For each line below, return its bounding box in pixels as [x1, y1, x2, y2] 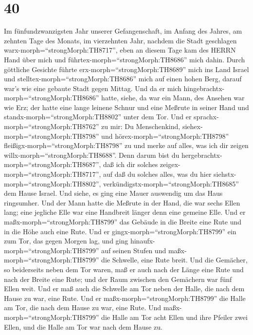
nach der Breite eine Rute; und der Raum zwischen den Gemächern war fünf [4, 274, 232, 284]
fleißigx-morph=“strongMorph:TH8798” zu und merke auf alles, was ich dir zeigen [4, 140, 249, 150]
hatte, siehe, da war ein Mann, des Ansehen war [101, 93, 245, 103]
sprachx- [194, 112, 219, 122]
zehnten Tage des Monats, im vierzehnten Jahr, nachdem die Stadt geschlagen [4, 35, 237, 45]
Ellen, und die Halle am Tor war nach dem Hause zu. [4, 321, 163, 332]
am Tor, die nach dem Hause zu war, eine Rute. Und [4, 302, 162, 313]
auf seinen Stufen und [101, 245, 166, 255]
